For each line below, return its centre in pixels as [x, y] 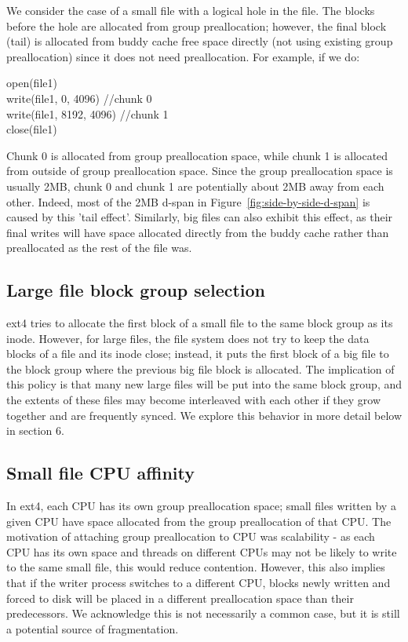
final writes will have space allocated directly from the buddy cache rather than [198, 232]
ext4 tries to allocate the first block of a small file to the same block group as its [200, 323]
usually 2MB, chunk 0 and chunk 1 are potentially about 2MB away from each [195, 186]
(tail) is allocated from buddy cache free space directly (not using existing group [200, 41]
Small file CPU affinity [100, 473]
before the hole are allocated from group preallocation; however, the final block [197, 26]
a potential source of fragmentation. [93, 628]
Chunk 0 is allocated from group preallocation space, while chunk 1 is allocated [197, 155]
